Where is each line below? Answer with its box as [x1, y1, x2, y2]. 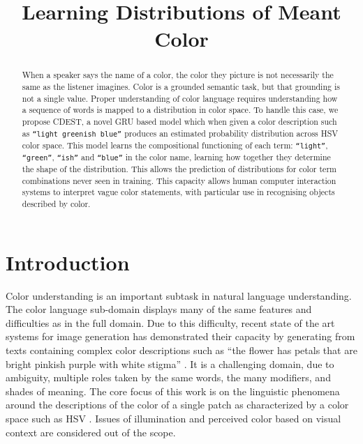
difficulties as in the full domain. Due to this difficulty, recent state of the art [6, 315, 335, 330]
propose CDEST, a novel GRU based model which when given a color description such [22, 115, 337, 127]
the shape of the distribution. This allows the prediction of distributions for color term [22, 163, 336, 175]
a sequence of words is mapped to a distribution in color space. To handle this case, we [22, 104, 339, 116]
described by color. [22, 198, 91, 210]
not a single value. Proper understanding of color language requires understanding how [22, 92, 338, 104]
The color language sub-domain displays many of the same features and [6, 302, 312, 316]
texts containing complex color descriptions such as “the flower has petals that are [6, 343, 357, 357]
